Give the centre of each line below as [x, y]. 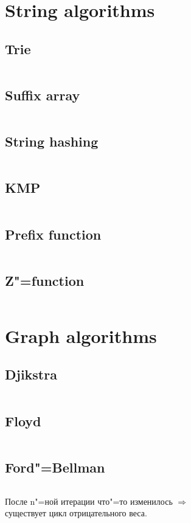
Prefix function [53, 234]
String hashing [52, 141]
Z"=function [45, 280]
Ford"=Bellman [55, 467]
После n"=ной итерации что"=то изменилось [89, 501]
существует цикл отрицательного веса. [76, 513]
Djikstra [31, 374]
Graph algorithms [81, 335]
